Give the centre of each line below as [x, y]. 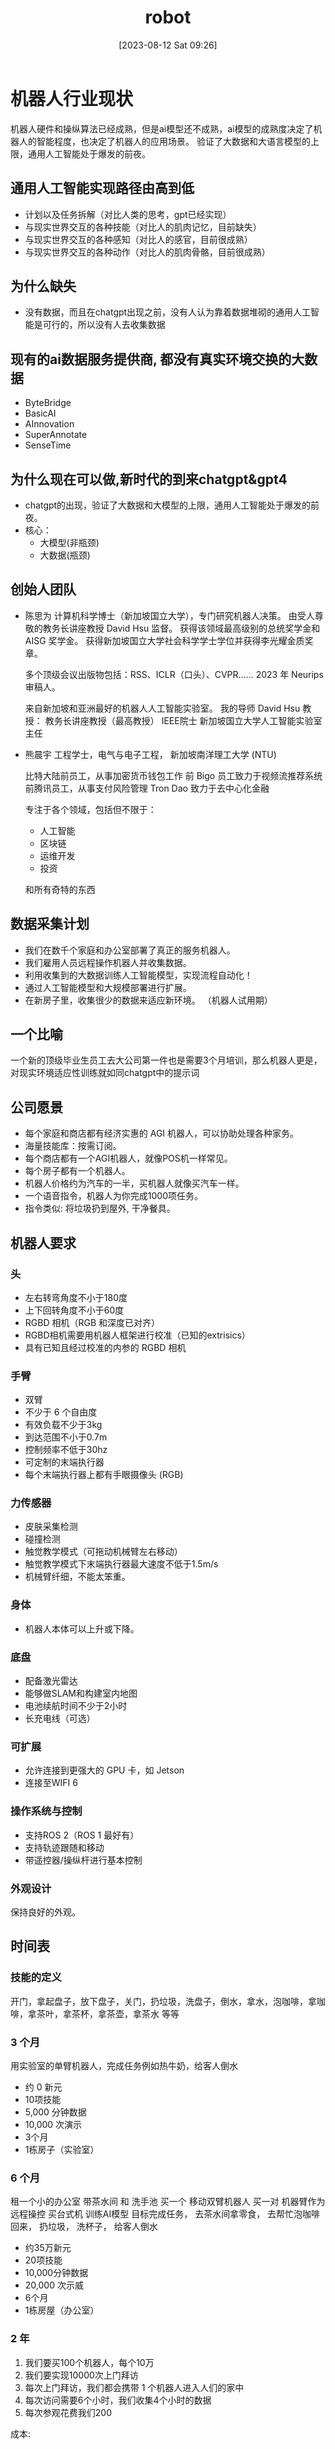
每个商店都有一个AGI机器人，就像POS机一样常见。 [128, 1158]
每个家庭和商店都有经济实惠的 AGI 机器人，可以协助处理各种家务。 [162, 1133]
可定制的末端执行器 [64, 1462]
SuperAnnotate [56, 435]
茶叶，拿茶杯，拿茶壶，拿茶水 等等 [108, 2013]
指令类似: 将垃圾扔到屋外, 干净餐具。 [100, 1208]
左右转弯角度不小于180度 [76, 1297]
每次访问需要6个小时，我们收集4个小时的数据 [118, 2400]
